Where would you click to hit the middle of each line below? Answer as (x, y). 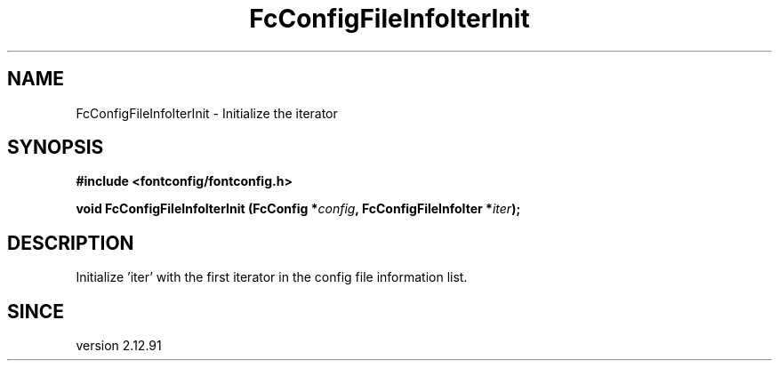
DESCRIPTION (71, 243)
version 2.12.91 (119, 346)
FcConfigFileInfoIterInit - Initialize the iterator (207, 113)
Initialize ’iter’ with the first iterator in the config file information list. (272, 277)
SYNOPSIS (56, 148)
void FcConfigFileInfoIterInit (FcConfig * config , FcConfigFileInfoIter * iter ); (298, 209)
